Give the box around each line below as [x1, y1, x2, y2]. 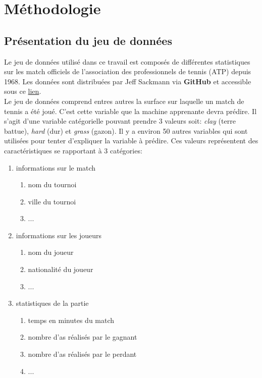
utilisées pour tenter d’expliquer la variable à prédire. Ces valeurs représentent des [4, 135, 258, 146]
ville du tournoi [28, 196, 76, 206]
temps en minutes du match [28, 314, 115, 325]
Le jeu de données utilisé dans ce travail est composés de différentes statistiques [4, 56, 250, 67]
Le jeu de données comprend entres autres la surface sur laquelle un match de [4, 95, 244, 106]
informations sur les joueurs [16, 230, 102, 240]
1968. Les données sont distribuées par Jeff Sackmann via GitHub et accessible [4, 76, 251, 86]
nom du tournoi [28, 179, 77, 190]
